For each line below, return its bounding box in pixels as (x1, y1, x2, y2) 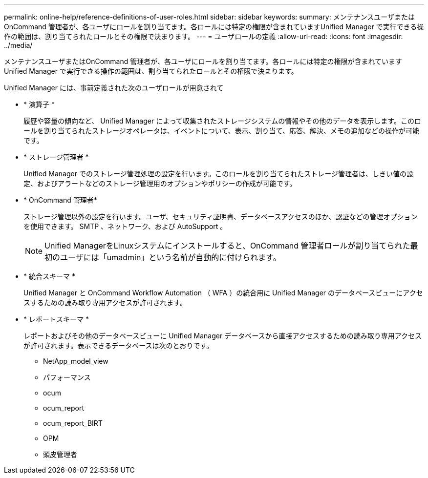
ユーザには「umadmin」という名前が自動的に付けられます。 (60, 252, 281, 262)
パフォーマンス (43, 373, 91, 381)
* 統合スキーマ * (23, 272, 75, 280)
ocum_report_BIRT (43, 419, 103, 427)
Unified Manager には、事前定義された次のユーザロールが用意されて (4, 83, 224, 92)
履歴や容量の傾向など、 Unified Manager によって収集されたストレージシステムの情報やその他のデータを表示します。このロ (23, 117, 421, 125)
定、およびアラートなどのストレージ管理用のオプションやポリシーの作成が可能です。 (23, 179, 297, 187)
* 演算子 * (23, 100, 55, 108)
